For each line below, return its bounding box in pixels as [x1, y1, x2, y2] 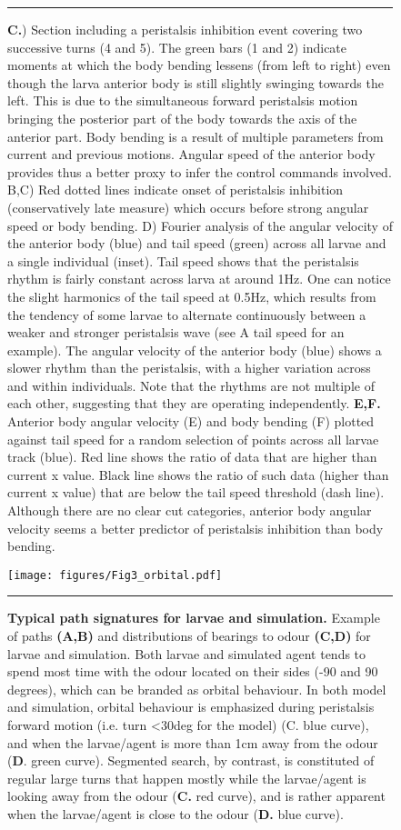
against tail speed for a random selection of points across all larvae [7, 429, 379, 448]
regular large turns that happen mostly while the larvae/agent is [7, 768, 366, 787]
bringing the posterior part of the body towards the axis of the [7, 108, 357, 127]
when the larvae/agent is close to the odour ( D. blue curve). [7, 805, 344, 823]
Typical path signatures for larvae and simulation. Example [7, 608, 380, 627]
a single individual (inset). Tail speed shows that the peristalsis [7, 251, 359, 270]
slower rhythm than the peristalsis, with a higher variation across [7, 358, 371, 377]
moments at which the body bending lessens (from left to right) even [7, 55, 391, 75]
